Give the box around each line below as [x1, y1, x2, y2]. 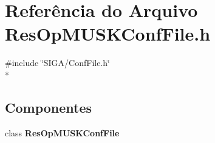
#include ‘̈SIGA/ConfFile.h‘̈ [5, 56, 110, 69]
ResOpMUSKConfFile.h [5, 21, 211, 46]
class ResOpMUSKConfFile [5, 126, 120, 139]
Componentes [5, 98, 92, 116]
